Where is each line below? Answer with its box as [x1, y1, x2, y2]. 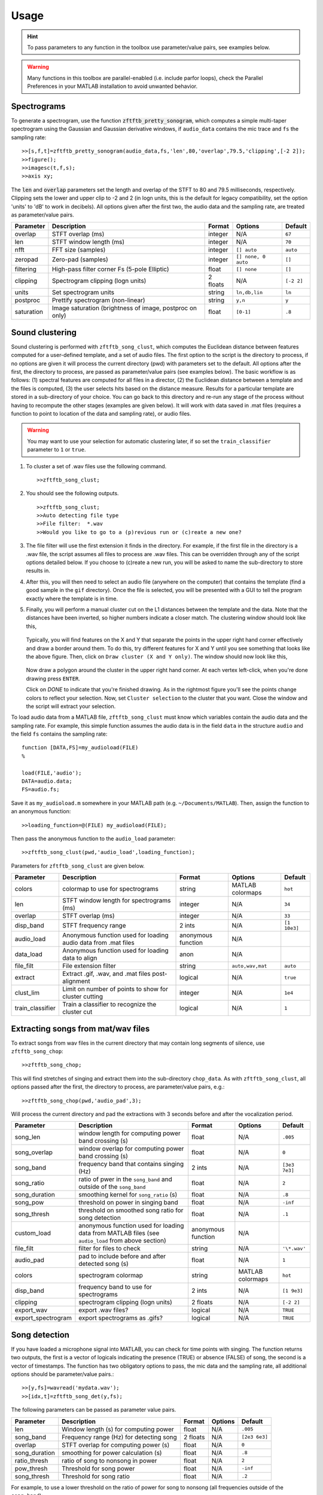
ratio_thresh [14, 1456, 48, 1465]
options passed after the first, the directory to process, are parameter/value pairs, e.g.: [11, 1083, 225, 1091]
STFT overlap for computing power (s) [62, 1441, 170, 1449]
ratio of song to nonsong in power [62, 1456, 157, 1465]
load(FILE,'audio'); [22, 769, 82, 776]
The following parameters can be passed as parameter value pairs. [11, 1406, 176, 1414]
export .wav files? [78, 1306, 129, 1314]
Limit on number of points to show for [62, 985, 169, 993]
